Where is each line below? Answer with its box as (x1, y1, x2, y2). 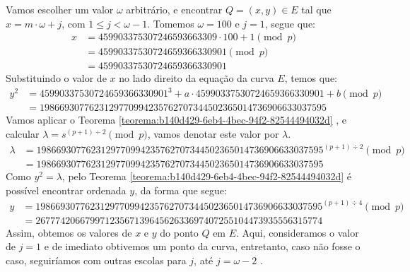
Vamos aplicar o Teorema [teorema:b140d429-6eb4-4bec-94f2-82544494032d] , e (6, 112, 347, 127)
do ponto (160, 225, 199, 240)
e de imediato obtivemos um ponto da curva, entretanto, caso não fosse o (44, 239, 361, 254)
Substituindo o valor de (6, 71, 107, 85)
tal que (301, 2, 332, 16)
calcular (6, 126, 40, 141)
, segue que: (264, 16, 316, 30)
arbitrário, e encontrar (126, 2, 223, 16)
